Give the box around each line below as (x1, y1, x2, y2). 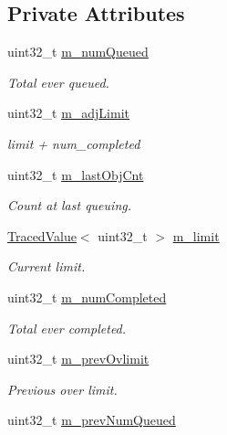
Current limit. (7, 257, 86, 276)
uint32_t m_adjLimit (7, 103, 129, 122)
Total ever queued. (7, 72, 109, 91)
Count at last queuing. (7, 196, 131, 215)
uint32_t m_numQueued (7, 42, 149, 61)
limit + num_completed (7, 133, 140, 153)
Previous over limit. (7, 379, 118, 398)
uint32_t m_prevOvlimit (7, 349, 150, 368)
